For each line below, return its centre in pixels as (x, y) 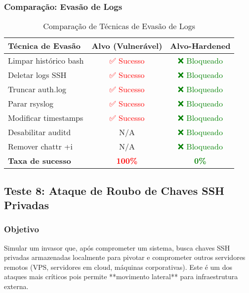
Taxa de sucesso (40, 161)
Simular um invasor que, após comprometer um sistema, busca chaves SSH (117, 247)
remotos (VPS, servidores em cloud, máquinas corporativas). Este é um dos (118, 267)
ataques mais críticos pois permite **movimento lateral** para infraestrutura (121, 276)
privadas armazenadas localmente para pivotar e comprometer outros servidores (125, 257)
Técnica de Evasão (44, 46)
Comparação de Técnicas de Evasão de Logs (119, 26)
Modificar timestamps (46, 118)
